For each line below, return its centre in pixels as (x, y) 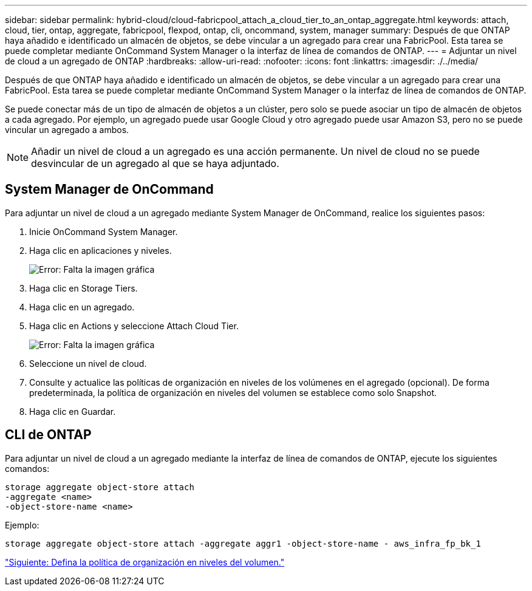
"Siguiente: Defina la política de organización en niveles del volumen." (145, 562)
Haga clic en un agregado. (82, 307)
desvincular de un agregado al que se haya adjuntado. (155, 163)
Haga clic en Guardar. (73, 411)
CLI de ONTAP (48, 435)
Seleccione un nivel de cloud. (88, 363)
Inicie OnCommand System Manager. (104, 231)
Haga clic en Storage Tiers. (84, 288)
